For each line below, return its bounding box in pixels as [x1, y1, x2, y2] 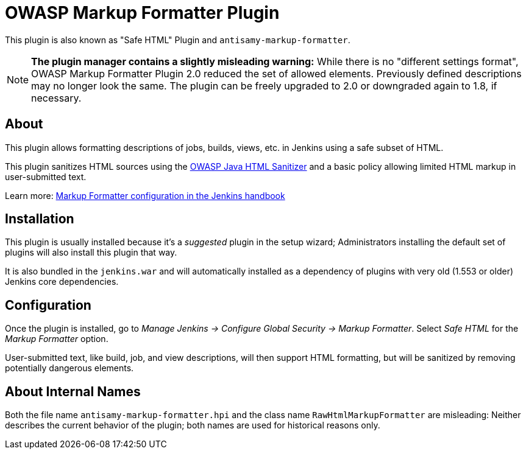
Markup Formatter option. [5, 334, 108, 344]
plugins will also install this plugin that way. [5, 247, 177, 258]
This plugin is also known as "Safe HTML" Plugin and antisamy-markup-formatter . [5, 34, 350, 45]
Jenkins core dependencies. [5, 276, 119, 287]
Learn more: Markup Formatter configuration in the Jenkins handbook [5, 190, 285, 201]
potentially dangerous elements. [5, 363, 134, 374]
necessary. [31, 91, 82, 104]
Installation [5, 211, 74, 227]
